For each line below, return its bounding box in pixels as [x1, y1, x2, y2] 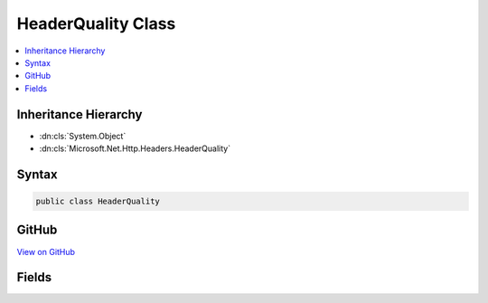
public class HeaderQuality [35, 196, 160, 207]
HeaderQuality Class [16, 14, 176, 33]
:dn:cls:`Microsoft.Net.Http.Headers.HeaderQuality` [39, 143, 230, 154]
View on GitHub [16, 246, 76, 257]
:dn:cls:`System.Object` [39, 130, 127, 141]
